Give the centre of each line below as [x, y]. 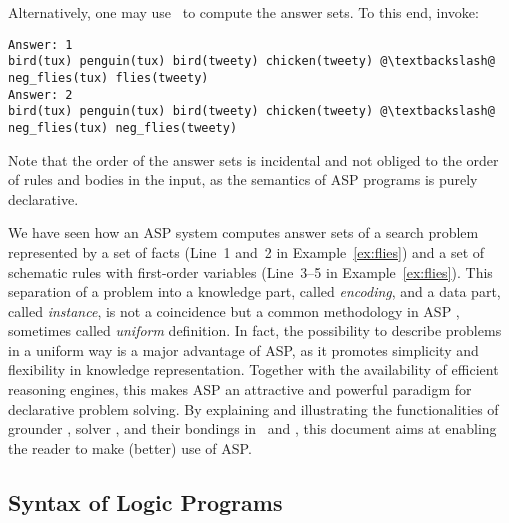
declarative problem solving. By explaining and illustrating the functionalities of [253, 408]
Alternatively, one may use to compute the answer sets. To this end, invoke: [243, 12]
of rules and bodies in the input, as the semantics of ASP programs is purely [243, 179]
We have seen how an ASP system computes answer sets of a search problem [243, 232]
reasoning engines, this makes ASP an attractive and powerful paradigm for [240, 389]
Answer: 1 [40, 44]
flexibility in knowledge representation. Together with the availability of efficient [253, 369]
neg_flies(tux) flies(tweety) [108, 77]
